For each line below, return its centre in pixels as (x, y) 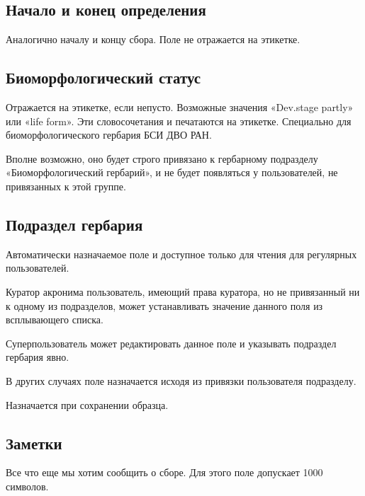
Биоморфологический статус (103, 77)
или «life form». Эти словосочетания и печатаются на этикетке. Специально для (179, 121)
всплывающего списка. (55, 319)
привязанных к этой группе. (66, 186)
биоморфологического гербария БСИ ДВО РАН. (109, 135)
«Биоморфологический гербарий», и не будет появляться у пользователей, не (172, 172)
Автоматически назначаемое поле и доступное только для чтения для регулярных (181, 254)
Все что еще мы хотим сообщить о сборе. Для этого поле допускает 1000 (164, 472)
